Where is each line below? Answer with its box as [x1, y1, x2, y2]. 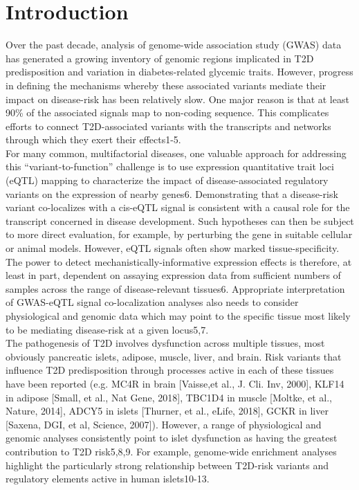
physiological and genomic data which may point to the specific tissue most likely [6, 309, 351, 323]
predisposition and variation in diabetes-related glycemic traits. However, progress [6, 64, 353, 79]
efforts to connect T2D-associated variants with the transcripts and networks [6, 118, 331, 133]
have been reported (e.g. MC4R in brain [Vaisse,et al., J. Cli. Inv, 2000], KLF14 [6, 376, 344, 390]
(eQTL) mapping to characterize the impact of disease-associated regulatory [6, 173, 329, 188]
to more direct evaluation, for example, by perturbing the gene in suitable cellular [6, 227, 353, 242]
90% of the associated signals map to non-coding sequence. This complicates [6, 105, 329, 120]
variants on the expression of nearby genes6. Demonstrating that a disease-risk [6, 186, 338, 201]
